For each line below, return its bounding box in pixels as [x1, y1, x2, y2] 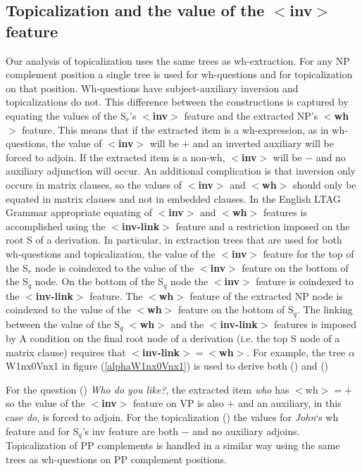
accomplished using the [6, 218, 106, 233]
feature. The [89, 288, 143, 303]
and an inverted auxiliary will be [192, 136, 334, 151]
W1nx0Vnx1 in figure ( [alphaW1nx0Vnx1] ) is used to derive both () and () [6, 358, 329, 373]
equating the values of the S [6, 108, 126, 123]
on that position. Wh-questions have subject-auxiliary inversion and [6, 80, 299, 95]
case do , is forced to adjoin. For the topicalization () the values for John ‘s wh [6, 410, 339, 425]
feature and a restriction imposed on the [175, 218, 350, 233]
